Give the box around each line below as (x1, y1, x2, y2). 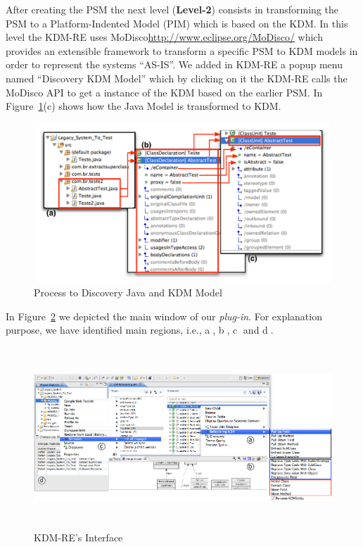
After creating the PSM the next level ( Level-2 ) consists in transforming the (6, 2, 338, 16)
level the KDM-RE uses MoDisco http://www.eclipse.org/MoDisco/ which (6, 30, 323, 44)
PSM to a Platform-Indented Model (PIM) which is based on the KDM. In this (6, 15, 348, 30)
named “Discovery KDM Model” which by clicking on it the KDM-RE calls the (6, 70, 348, 85)
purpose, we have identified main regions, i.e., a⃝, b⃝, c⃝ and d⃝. (6, 322, 274, 337)
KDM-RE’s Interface (34, 530, 123, 545)
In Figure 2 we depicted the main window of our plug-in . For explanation (6, 308, 322, 323)
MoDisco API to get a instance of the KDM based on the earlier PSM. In (6, 84, 323, 99)
